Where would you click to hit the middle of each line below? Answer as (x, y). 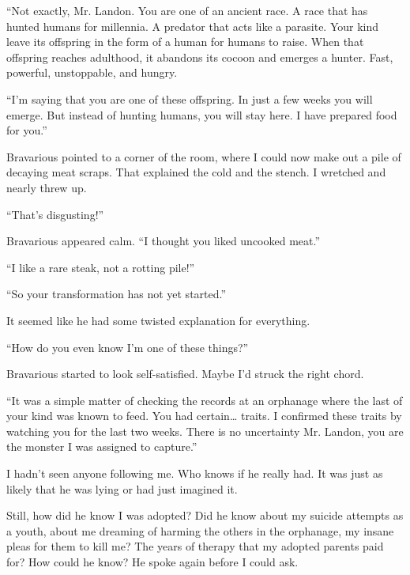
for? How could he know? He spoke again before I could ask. (152, 562)
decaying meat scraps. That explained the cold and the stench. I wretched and (196, 172)
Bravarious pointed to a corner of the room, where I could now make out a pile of (204, 156)
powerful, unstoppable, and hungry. (92, 72)
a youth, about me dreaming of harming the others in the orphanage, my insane (200, 530)
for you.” (27, 130)
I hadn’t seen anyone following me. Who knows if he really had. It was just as (195, 473)
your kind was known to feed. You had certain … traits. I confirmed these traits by (204, 416)
